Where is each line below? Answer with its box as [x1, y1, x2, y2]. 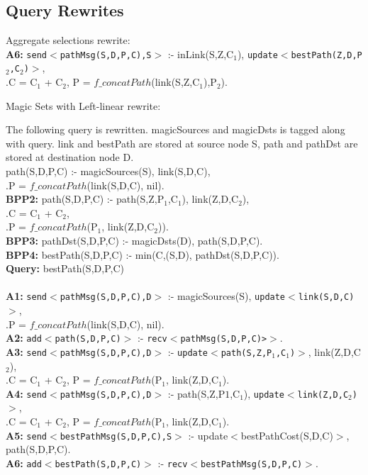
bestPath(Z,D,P [291, 50, 362, 60]
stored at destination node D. [6, 150, 134, 164]
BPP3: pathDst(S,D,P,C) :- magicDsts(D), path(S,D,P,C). [6, 233, 263, 248]
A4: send [6, 386, 47, 401]
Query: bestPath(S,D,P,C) [6, 261, 124, 276]
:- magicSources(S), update [167, 289, 286, 303]
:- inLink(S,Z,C [167, 46, 234, 61]
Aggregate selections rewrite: [6, 33, 130, 47]
